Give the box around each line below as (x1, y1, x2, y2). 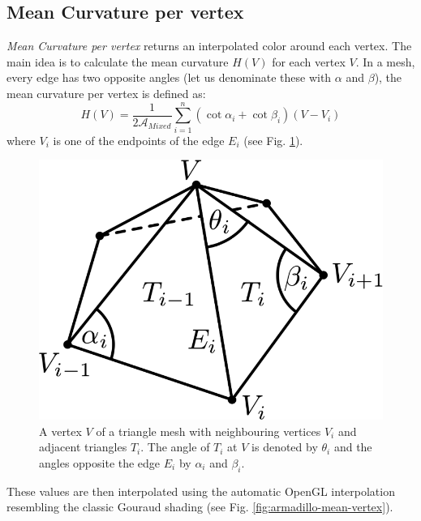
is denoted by (251, 438, 318, 455)
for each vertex (272, 53, 346, 70)
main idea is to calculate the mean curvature (6, 53, 229, 70)
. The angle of (140, 438, 210, 455)
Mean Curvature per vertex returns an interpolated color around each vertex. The (6, 37, 412, 54)
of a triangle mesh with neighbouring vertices (96, 422, 321, 439)
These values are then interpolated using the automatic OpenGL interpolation (6, 482, 395, 499)
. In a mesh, (355, 53, 415, 70)
